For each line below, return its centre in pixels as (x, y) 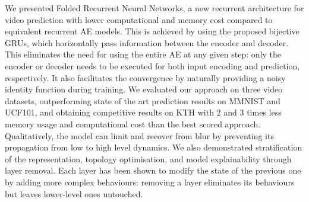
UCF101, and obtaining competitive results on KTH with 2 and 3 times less (143, 112)
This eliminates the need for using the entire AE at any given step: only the (143, 54)
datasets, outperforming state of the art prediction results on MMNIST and (143, 100)
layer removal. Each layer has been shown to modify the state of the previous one (153, 170)
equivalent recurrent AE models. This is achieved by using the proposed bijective (152, 31)
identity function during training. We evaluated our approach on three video (144, 89)
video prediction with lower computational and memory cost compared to (139, 19)
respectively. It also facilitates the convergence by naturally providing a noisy (145, 77)
